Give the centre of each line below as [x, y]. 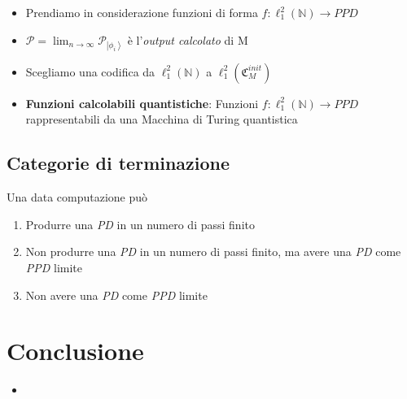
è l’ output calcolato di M [188, 39]
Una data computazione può [77, 197]
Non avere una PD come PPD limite [116, 295]
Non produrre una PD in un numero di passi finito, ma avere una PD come [213, 252]
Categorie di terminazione [118, 163]
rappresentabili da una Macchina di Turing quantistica [162, 119]
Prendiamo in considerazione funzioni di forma [142, 12]
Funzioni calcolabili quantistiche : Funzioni [142, 103]
